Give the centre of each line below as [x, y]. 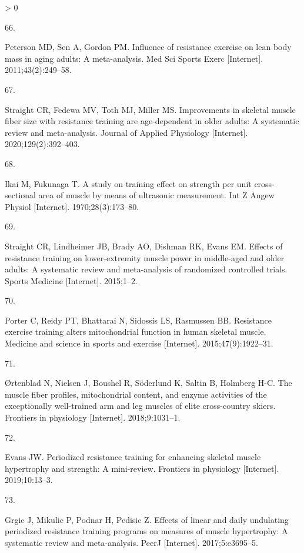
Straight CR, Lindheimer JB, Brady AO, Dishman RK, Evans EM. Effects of [144, 246]
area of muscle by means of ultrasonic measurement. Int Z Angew [156, 195]
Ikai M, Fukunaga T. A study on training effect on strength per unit [128, 183]
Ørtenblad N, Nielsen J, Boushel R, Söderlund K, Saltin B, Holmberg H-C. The [148, 383]
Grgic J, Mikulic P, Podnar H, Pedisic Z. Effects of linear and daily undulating [147, 519]
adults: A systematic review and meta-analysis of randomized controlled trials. [146, 269]
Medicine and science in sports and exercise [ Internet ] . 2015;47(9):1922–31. [139, 343]
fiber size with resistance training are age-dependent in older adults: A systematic [152, 121]
